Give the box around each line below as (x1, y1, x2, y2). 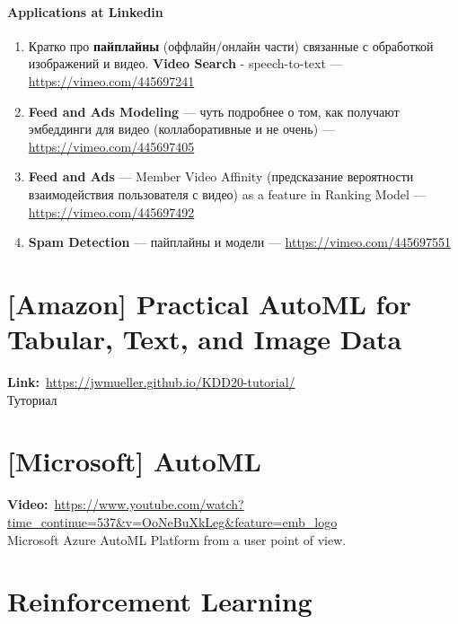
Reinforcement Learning (7, 583, 313, 620)
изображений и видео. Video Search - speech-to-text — (28, 54, 343, 73)
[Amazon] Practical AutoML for (7, 285, 411, 321)
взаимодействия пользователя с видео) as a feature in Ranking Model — (28, 184, 427, 203)
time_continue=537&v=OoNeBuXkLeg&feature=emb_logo (7, 512, 338, 531)
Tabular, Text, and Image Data (7, 321, 402, 357)
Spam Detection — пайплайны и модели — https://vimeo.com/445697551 (28, 233, 451, 251)
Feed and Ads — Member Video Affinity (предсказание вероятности (28, 167, 414, 186)
